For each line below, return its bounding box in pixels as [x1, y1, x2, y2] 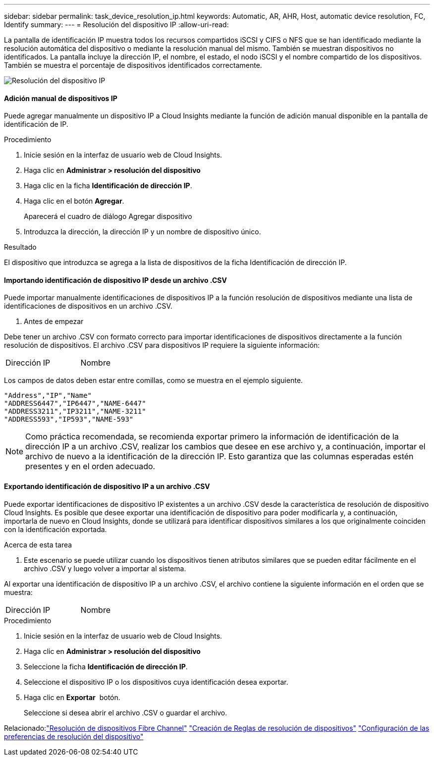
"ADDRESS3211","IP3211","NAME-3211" [4, 407, 146, 416]
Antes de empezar [24, 317, 84, 326]
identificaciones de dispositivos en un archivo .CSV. [4, 302, 172, 311]
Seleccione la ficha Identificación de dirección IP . [24, 662, 188, 671]
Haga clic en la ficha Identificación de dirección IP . [24, 181, 192, 190]
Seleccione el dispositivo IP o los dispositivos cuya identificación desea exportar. [24, 677, 288, 686]
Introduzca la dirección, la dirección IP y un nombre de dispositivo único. [24, 227, 261, 236]
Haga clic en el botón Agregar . [24, 197, 124, 206]
